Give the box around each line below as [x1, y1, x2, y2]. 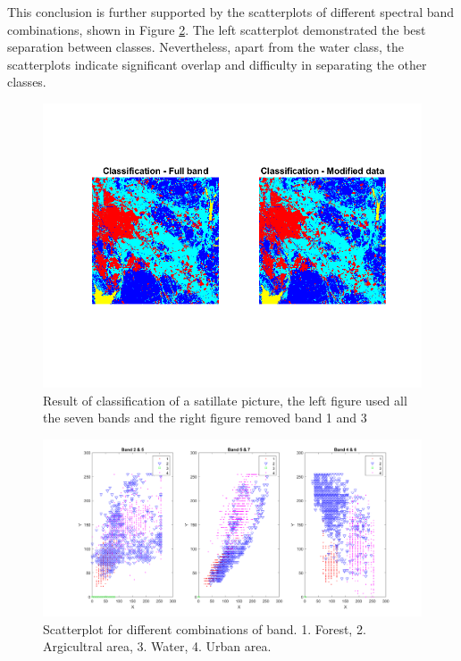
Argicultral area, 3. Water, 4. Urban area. [43, 637, 272, 656]
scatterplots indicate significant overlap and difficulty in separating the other [7, 54, 427, 73]
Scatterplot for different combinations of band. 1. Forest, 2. [43, 619, 366, 638]
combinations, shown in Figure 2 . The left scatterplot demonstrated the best [7, 20, 426, 38]
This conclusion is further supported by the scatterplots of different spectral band [7, 3, 455, 21]
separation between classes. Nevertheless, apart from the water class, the [7, 38, 405, 56]
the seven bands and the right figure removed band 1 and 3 [43, 408, 367, 427]
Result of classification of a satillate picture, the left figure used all [43, 390, 407, 409]
